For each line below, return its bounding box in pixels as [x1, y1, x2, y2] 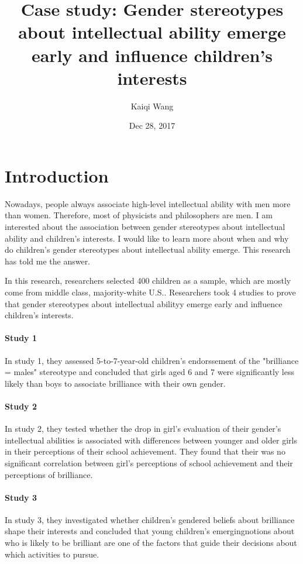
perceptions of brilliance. [5, 468, 93, 480]
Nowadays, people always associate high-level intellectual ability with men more [5, 197, 291, 209]
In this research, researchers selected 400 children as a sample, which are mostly [5, 274, 291, 287]
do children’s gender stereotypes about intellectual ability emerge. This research [5, 243, 291, 256]
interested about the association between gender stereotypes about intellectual [5, 221, 285, 232]
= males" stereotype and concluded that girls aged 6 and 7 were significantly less [5, 366, 294, 378]
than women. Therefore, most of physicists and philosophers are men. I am [5, 209, 273, 221]
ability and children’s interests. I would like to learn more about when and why [5, 232, 289, 244]
